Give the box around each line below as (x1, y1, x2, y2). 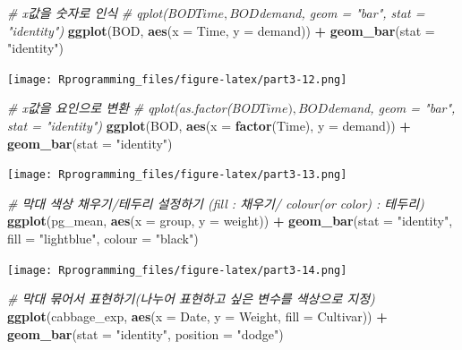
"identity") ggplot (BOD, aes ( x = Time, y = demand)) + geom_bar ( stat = (7, 21, 435, 39)
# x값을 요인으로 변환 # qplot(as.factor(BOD (7, 98, 260, 117)
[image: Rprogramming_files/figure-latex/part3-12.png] (7, 73, 347, 86)
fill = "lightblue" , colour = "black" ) (7, 229, 199, 248)
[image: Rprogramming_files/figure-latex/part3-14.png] (7, 263, 347, 277)
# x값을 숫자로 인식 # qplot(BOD (7, 4, 196, 21)
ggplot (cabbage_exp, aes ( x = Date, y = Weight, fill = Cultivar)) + (7, 306, 388, 325)
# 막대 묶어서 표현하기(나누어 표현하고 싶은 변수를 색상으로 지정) (7, 289, 375, 308)
